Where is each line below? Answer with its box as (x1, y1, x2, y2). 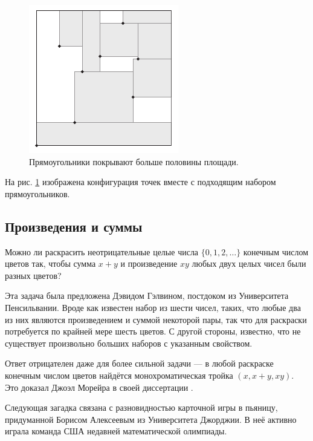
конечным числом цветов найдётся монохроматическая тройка (5, 368, 233, 381)
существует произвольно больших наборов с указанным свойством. (5, 336, 253, 349)
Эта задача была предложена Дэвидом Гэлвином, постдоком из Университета (5, 289, 289, 302)
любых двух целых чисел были (192, 257, 306, 270)
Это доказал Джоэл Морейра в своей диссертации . (5, 381, 193, 393)
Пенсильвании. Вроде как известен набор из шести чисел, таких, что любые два (5, 301, 301, 313)
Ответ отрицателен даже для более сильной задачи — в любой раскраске (5, 357, 274, 370)
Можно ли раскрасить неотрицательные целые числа (5, 245, 199, 258)
